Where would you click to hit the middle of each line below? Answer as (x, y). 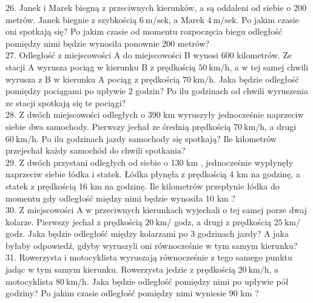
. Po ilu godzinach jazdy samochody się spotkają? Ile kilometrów (156, 138)
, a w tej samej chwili (269, 66)
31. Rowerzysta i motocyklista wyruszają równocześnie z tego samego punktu (149, 257)
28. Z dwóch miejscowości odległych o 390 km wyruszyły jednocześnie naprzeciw (155, 114)
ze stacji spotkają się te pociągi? (66, 102)
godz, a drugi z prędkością (223, 221)
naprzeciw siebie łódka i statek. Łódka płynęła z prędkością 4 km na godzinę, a (153, 174)
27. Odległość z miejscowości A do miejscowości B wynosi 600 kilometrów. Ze (149, 55)
